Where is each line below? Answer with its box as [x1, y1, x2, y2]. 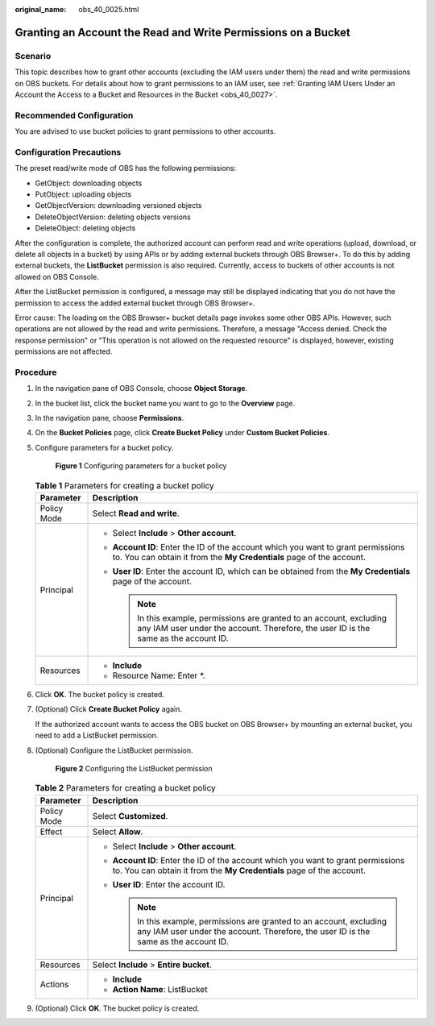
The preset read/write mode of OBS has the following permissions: [14, 164, 237, 173]
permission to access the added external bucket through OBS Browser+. [14, 298, 255, 308]
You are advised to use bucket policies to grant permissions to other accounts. [14, 127, 276, 136]
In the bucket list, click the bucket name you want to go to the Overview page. [35, 398, 296, 408]
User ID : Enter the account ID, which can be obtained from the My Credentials [112, 565, 411, 576]
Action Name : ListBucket [112, 983, 208, 995]
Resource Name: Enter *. [112, 670, 205, 681]
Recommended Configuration [14, 110, 134, 121]
